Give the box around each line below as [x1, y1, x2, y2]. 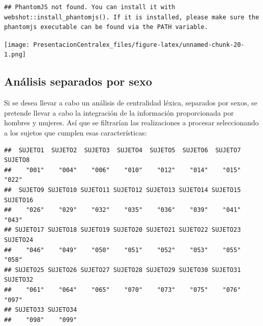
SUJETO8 [4, 156, 30, 164]
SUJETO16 [4, 196, 34, 204]
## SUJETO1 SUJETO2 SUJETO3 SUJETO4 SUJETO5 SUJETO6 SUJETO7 [4, 146, 241, 154]
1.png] [4, 51, 26, 59]
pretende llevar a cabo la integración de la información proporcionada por [4, 107, 234, 118]
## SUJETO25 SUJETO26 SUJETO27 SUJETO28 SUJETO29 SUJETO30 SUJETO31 [4, 266, 241, 274]
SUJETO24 [4, 236, 34, 244]
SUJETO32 [4, 276, 34, 284]
